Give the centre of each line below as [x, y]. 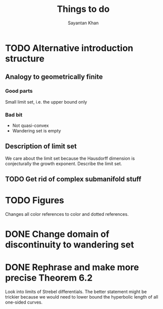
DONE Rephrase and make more [72, 268]
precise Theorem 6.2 [49, 278]
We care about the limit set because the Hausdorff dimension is [70, 158]
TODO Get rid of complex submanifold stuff [73, 179]
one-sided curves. [24, 302]
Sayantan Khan [83, 23]
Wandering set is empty [36, 130]
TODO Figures [35, 201]
